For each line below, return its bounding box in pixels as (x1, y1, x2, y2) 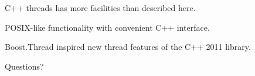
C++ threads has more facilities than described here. (5, 2, 196, 13)
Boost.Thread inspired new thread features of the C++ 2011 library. (5, 41, 251, 53)
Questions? (5, 60, 44, 72)
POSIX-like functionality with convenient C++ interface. (5, 21, 210, 33)
